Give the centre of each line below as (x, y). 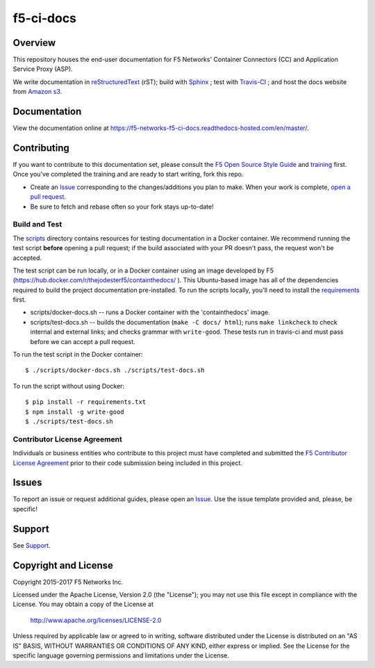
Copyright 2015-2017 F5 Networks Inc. (68, 582)
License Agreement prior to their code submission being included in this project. (127, 463)
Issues (27, 483)
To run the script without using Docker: (69, 386)
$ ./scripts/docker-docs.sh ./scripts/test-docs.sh (115, 370)
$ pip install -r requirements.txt (86, 402)
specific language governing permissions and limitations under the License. (121, 655)
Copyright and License (63, 565)
